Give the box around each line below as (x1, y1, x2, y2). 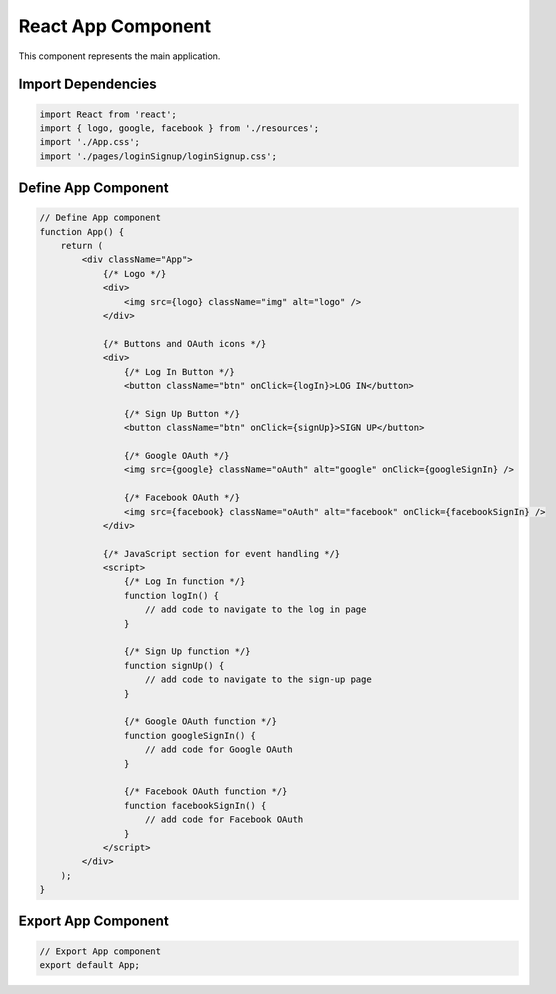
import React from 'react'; (39, 108, 177, 120)
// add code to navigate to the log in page (145, 604, 367, 615)
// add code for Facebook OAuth (145, 814, 304, 825)
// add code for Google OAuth (145, 744, 294, 755)
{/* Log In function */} (123, 576, 246, 587)
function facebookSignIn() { (123, 800, 267, 811)
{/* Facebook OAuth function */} (123, 786, 288, 797)
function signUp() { (123, 660, 225, 671)
